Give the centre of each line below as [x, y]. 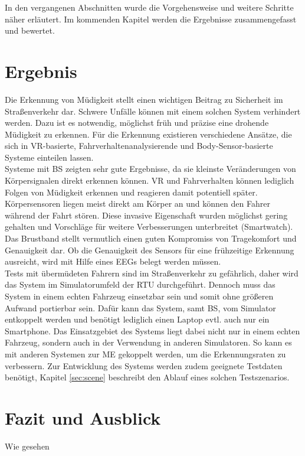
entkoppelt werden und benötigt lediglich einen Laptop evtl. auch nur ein [137, 319]
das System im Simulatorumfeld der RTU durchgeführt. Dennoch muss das [140, 284]
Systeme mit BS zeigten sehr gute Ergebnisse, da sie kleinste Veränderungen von [150, 169]
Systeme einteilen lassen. [49, 157]
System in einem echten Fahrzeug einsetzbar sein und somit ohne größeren [139, 296]
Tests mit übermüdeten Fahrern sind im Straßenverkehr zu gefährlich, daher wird [152, 273]
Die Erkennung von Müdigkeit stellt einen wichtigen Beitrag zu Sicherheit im [144, 99]
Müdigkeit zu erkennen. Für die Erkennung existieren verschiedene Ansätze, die [148, 134]
